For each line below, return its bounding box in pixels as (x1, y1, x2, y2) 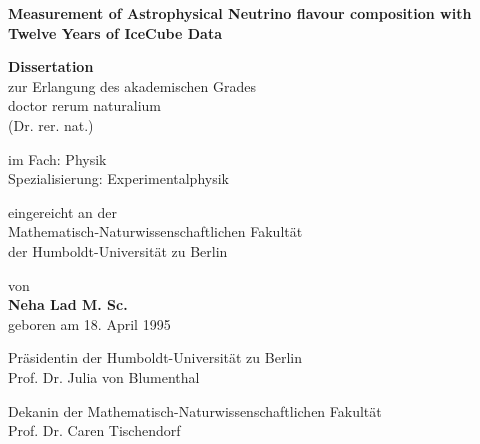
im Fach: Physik (8, 148, 107, 169)
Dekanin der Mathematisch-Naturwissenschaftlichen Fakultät (8, 400, 382, 421)
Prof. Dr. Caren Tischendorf (8, 420, 181, 441)
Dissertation (8, 56, 94, 77)
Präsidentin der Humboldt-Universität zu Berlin (8, 347, 302, 368)
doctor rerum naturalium (8, 95, 162, 116)
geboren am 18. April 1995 (8, 313, 171, 334)
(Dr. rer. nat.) (8, 114, 94, 135)
